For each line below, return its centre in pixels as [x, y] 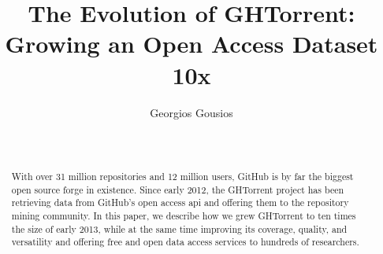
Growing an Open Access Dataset [191, 44]
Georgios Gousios [191, 112]
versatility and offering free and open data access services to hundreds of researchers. [185, 242]
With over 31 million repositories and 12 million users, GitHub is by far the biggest [182, 177]
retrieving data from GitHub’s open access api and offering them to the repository [180, 202]
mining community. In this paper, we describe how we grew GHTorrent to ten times [184, 216]
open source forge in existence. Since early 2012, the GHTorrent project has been [178, 189]
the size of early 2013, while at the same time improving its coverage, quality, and [179, 228]
